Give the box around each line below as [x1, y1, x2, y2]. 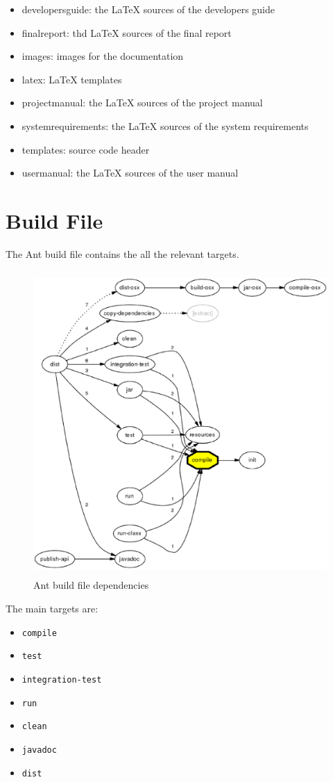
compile [22, 628, 57, 638]
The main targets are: [6, 601, 99, 616]
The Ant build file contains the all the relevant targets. [6, 246, 239, 261]
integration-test [22, 674, 102, 685]
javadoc [22, 744, 57, 755]
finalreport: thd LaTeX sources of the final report [22, 25, 232, 40]
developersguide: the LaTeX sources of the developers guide [22, 2, 275, 16]
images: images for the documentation [22, 49, 184, 63]
